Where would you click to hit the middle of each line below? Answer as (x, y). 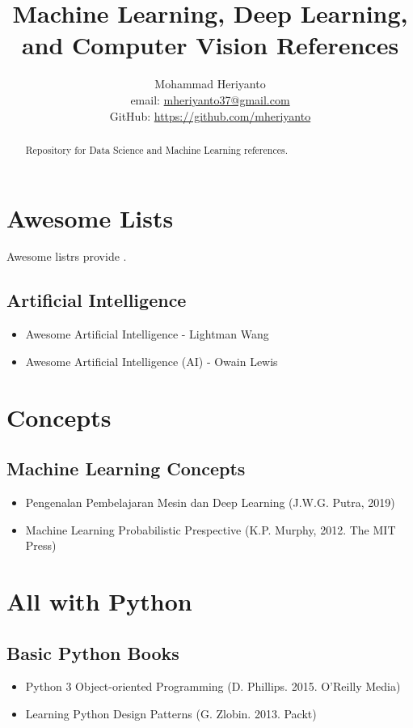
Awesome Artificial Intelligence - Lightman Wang (147, 334)
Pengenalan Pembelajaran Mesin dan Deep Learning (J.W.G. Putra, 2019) (210, 502)
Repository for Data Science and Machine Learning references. (156, 149)
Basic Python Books (93, 652)
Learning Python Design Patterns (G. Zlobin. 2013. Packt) (171, 713)
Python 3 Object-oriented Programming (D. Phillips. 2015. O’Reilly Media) (213, 686)
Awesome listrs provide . (67, 256)
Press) (41, 545)
